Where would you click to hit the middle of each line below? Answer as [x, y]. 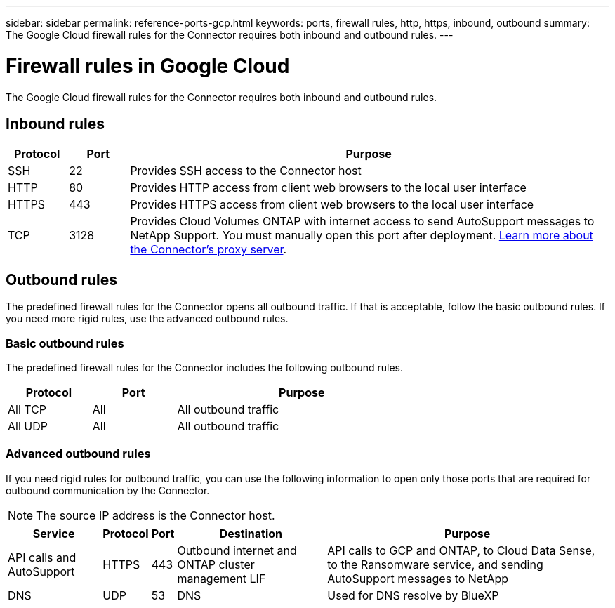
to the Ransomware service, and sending [435, 564]
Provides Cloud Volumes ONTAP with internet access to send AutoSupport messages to [362, 222]
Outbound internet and [237, 550]
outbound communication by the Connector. [108, 490]
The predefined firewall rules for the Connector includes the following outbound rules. [205, 367]
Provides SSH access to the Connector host [246, 171]
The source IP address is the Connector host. [156, 515]
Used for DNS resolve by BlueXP [413, 595]
